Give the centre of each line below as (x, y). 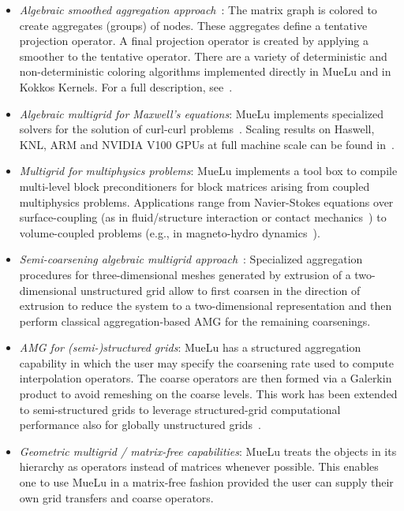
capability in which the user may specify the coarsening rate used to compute (206, 362)
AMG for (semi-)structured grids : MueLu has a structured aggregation (190, 347)
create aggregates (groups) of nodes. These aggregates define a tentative (193, 25)
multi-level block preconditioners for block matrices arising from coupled (195, 186)
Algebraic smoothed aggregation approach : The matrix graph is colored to (198, 9)
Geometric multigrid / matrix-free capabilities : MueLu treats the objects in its (208, 451)
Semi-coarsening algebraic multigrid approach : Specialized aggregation (191, 259)
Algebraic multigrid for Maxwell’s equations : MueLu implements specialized (202, 113)
